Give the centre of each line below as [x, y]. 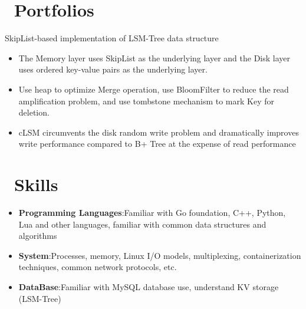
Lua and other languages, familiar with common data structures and [142, 224]
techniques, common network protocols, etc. [98, 267]
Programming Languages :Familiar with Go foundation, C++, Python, [152, 212]
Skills [36, 184]
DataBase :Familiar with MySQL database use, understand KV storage [149, 286]
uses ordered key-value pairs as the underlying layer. [113, 69]
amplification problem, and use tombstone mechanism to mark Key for [146, 101]
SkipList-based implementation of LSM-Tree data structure [112, 38]
